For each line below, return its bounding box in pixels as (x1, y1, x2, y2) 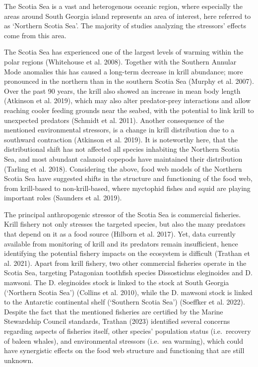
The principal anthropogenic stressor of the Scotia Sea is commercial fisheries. (4, 209, 241, 219)
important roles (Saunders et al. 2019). (4, 192, 122, 203)
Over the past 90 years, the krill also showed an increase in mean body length (4, 85, 241, 96)
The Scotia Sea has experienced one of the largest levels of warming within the (4, 47, 244, 57)
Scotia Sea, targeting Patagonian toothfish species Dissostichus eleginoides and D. (4, 267, 253, 278)
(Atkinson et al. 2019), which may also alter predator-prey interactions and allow (4, 95, 251, 106)
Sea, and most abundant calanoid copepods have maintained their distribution (4, 153, 243, 164)
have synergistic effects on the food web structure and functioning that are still (4, 345, 245, 356)
